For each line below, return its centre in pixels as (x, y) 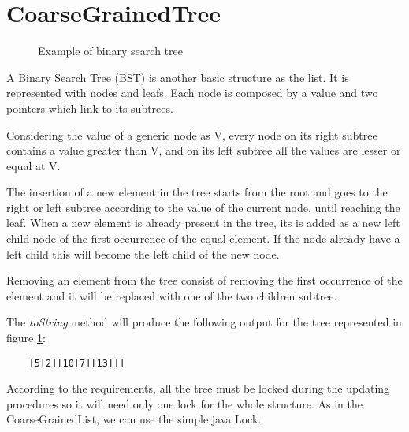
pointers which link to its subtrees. (90, 108)
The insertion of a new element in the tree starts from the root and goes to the (197, 192)
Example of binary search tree (110, 51)
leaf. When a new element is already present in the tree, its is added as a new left (203, 223)
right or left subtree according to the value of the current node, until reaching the (203, 207)
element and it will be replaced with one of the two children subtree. (172, 295)
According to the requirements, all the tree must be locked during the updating (198, 388)
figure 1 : (26, 338)
